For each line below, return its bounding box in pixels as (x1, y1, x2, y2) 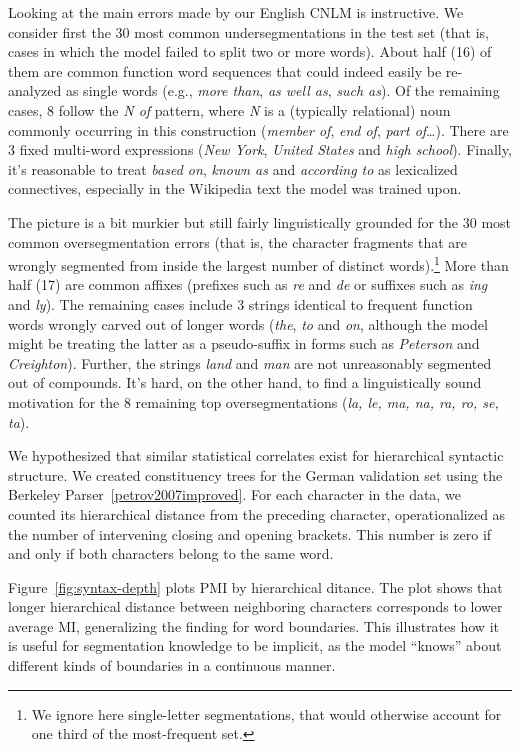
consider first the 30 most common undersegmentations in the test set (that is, (8, 21, 489, 42)
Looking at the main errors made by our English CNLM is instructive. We (8, 2, 464, 22)
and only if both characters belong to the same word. (8, 543, 334, 564)
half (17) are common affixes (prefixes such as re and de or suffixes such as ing (8, 274, 488, 295)
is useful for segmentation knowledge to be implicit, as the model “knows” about (8, 635, 502, 656)
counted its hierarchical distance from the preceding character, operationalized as (8, 503, 506, 524)
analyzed (8, 80, 62, 101)
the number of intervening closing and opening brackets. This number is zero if (8, 523, 492, 544)
